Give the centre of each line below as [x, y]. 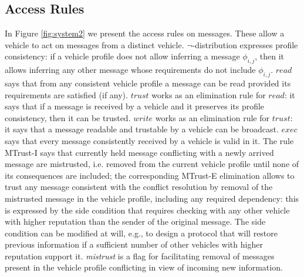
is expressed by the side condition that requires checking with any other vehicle [147, 210]
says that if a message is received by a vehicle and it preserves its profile [135, 106]
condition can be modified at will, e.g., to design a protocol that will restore [141, 233]
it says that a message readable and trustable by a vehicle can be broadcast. [142, 129]
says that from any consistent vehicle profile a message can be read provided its [148, 83]
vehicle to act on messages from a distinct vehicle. [94, 44]
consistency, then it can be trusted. [68, 117]
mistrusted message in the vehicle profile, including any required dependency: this [152, 198]
